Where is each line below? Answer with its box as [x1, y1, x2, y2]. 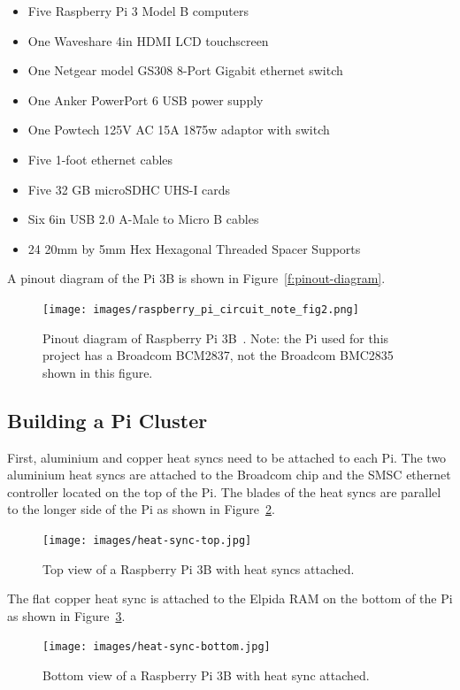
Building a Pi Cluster [7, 406, 208, 433]
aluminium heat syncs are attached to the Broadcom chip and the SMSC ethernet [7, 465, 451, 484]
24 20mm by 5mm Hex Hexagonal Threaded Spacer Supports [27, 239, 361, 257]
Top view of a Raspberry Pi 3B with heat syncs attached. [42, 559, 355, 578]
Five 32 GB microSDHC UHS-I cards [27, 180, 231, 198]
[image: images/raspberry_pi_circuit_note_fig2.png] [42, 303, 359, 316]
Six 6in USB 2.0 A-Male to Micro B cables [27, 210, 259, 228]
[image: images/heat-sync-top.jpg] [42, 533, 252, 547]
